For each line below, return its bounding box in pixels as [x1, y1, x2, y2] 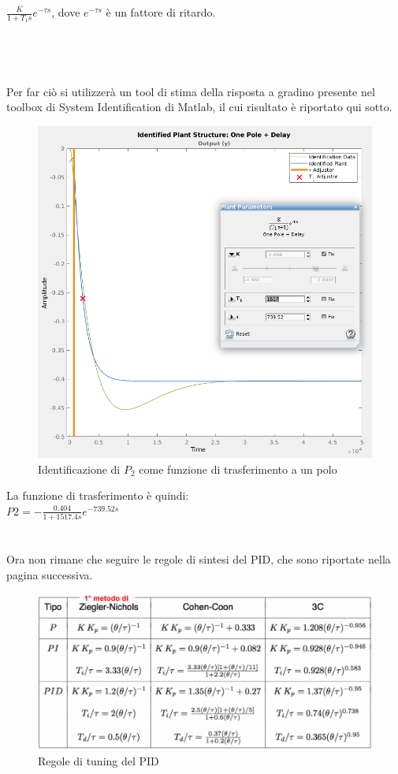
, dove [51, 4, 80, 20]
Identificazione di [38, 460, 121, 477]
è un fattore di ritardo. [106, 4, 216, 20]
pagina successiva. [6, 567, 93, 583]
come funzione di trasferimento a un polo [139, 460, 337, 477]
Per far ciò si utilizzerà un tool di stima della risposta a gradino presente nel [6, 83, 375, 99]
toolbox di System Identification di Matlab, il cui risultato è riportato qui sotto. [6, 99, 392, 115]
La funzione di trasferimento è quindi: [6, 487, 189, 504]
